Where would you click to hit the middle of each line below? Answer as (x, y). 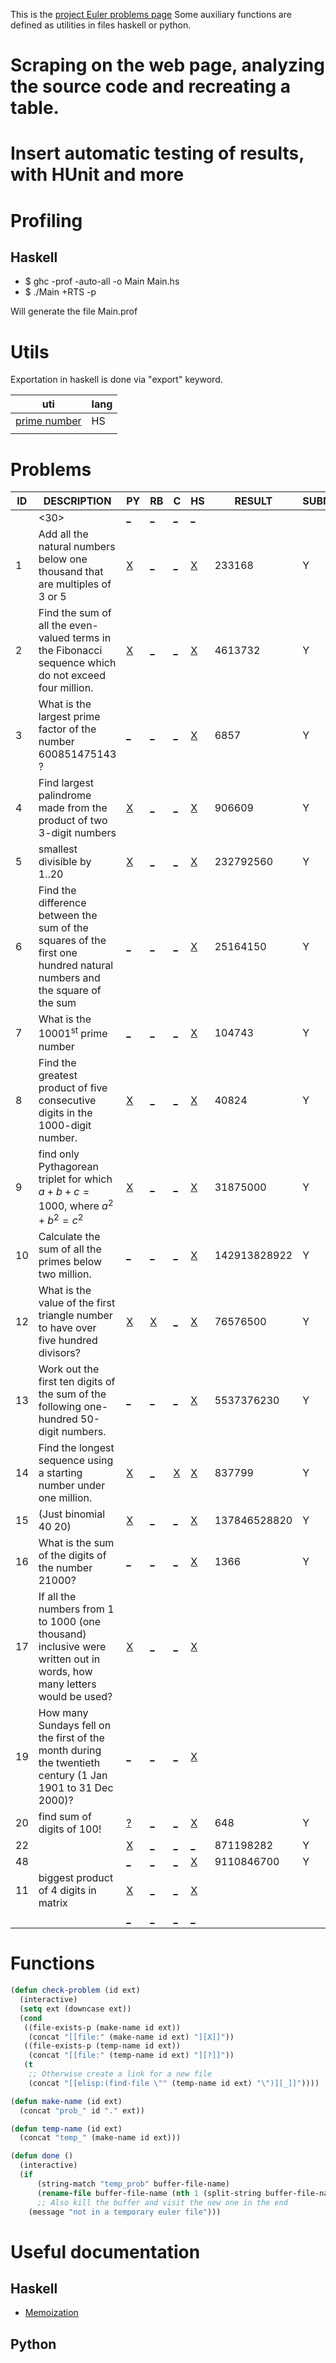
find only (59, 1154)
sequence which (77, 663)
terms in (92, 638)
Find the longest (76, 1448)
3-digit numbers (77, 833)
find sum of (65, 1817)
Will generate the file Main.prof (74, 311)
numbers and (69, 978)
